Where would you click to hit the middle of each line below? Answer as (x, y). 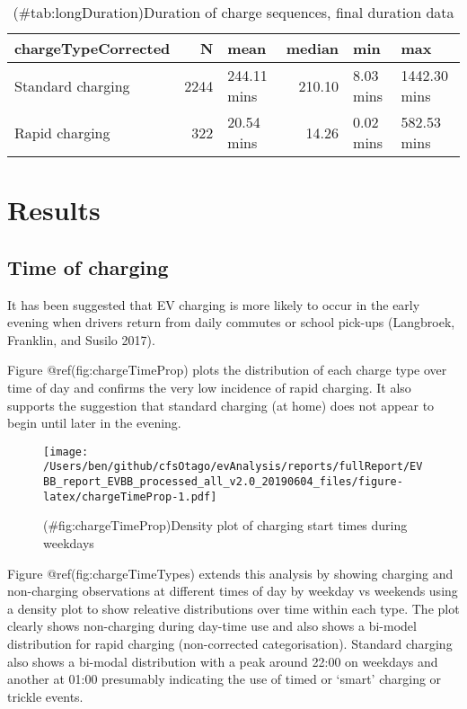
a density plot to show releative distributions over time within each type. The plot (233, 608)
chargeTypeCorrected (93, 48)
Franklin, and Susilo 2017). (81, 339)
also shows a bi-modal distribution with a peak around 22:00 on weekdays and (223, 661)
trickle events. (45, 696)
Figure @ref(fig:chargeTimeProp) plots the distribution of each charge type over (227, 370)
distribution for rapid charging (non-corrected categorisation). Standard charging (230, 643)
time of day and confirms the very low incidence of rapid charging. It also (209, 387)
